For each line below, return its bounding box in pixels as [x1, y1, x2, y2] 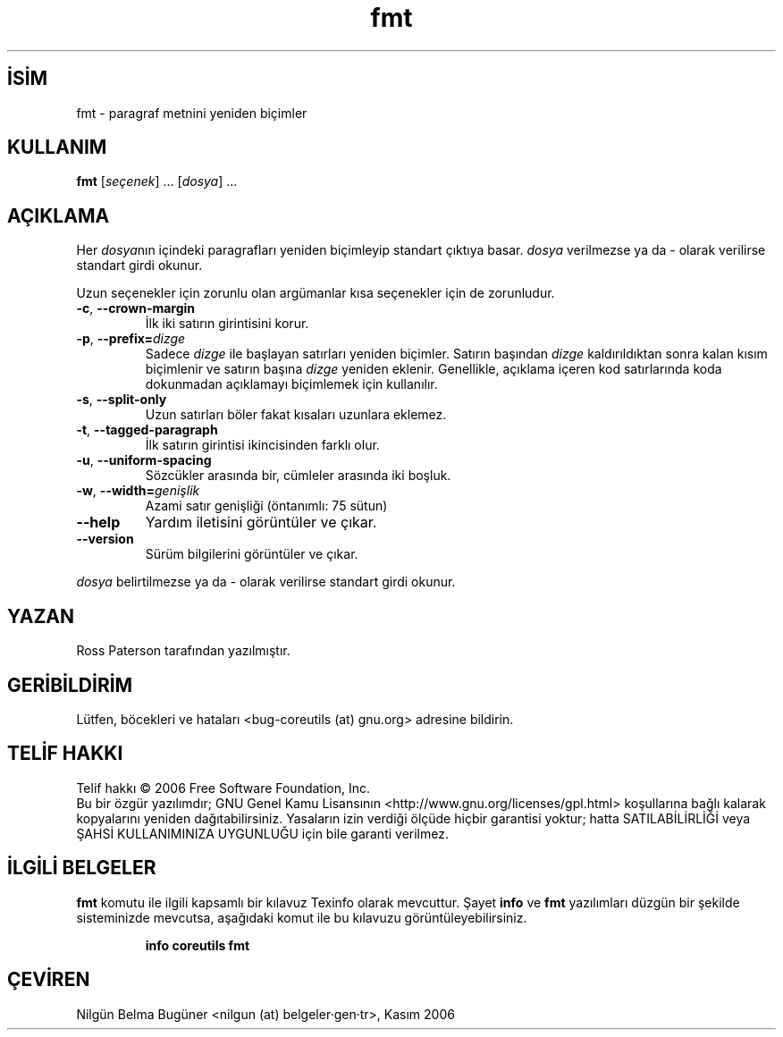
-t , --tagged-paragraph [76, 422, 218, 438]
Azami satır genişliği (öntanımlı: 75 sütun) [145, 498, 388, 514]
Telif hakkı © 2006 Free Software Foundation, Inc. [76, 780, 371, 796]
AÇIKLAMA [7, 204, 110, 227]
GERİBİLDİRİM [7, 673, 133, 696]
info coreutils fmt [145, 937, 250, 953]
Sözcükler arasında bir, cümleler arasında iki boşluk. [145, 468, 451, 484]
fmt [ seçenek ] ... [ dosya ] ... [76, 173, 238, 190]
